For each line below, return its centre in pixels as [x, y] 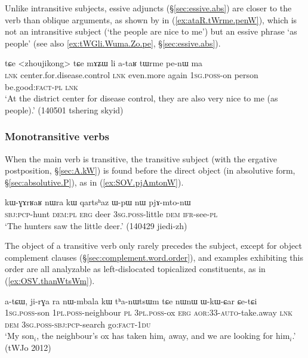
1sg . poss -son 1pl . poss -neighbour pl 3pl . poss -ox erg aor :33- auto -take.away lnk [149, 312]
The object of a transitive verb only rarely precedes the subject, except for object [153, 246]
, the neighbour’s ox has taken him [100, 336]
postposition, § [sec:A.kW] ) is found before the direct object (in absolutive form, [150, 170]
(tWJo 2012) [28, 347]
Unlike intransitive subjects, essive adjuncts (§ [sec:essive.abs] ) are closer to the [148, 8]
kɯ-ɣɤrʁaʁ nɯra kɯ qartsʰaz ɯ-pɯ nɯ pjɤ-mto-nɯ [98, 202]
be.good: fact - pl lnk [41, 86]
